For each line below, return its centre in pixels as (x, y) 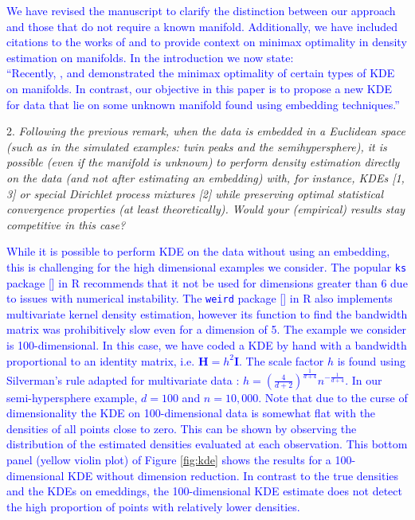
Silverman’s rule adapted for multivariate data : (123, 379)
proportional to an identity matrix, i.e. (101, 360)
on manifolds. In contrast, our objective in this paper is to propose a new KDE (199, 88)
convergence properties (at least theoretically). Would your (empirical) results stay (206, 209)
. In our (364, 379)
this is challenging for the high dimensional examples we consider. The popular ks (207, 266)
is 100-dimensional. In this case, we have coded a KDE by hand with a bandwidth (207, 345)
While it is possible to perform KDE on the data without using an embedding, (198, 251)
